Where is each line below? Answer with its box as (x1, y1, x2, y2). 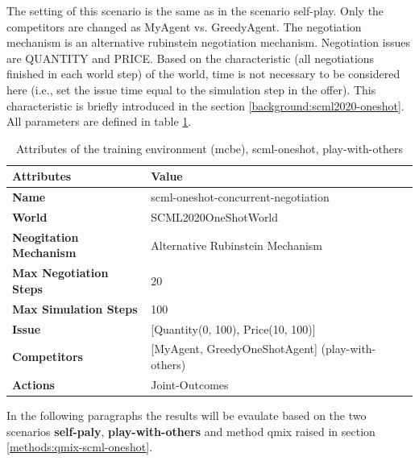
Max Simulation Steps (12, 300, 138, 317)
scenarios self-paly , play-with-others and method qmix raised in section (6, 422, 375, 439)
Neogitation (12, 228, 79, 245)
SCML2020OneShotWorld (151, 209, 279, 226)
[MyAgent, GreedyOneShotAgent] (151, 340, 317, 357)
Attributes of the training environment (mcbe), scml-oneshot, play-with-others (16, 139, 403, 156)
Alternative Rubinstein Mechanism (151, 236, 322, 253)
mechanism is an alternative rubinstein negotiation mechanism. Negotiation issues (6, 34, 411, 51)
